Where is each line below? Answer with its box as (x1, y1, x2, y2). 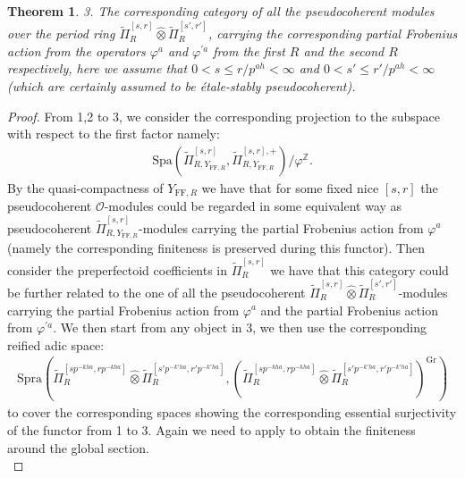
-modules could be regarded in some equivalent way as (104, 197, 402, 215)
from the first (213, 41, 285, 60)
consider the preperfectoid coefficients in (7, 260, 228, 279)
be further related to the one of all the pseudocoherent (7, 282, 306, 301)
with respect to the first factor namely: (7, 124, 220, 143)
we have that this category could (270, 260, 449, 279)
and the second (303, 41, 385, 60)
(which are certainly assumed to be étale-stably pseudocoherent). (7, 77, 356, 96)
